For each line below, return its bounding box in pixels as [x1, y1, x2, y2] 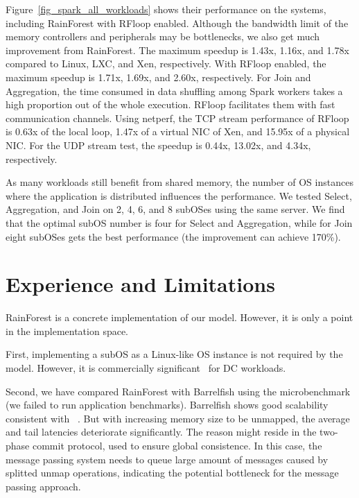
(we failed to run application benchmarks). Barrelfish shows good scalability [6, 397, 329, 412]
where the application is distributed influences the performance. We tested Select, [6, 188, 352, 203]
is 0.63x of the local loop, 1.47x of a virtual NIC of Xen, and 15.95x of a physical [6, 124, 350, 139]
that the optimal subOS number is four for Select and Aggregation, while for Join [6, 215, 353, 230]
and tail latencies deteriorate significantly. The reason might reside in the [6, 424, 317, 439]
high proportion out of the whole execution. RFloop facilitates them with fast [6, 97, 335, 112]
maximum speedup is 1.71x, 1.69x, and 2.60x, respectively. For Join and [6, 69, 311, 84]
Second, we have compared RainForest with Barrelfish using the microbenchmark [6, 384, 351, 398]
